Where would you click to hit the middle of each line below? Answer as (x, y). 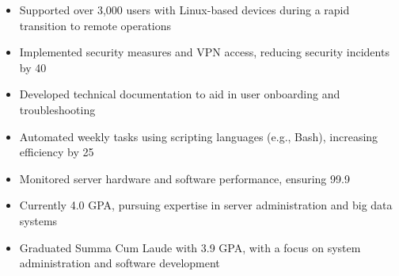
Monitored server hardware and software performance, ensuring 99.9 (184, 178)
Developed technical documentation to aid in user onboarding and (180, 94)
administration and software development (120, 263)
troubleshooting (57, 109)
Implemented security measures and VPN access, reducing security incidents (204, 52)
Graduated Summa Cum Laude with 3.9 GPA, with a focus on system (190, 247)
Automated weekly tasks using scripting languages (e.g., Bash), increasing (199, 136)
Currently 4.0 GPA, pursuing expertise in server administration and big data (206, 205)
